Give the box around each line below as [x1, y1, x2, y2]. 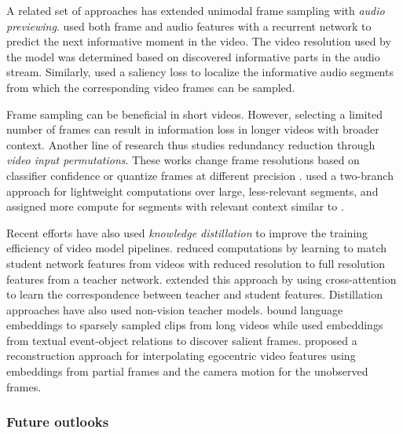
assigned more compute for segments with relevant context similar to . [6, 198, 344, 215]
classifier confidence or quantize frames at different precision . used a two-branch [6, 167, 394, 183]
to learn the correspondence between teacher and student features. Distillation [6, 286, 383, 303]
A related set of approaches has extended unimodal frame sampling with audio [6, 2, 385, 18]
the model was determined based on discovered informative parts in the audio [6, 48, 380, 64]
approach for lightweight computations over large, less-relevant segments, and [6, 182, 379, 199]
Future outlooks [6, 412, 109, 431]
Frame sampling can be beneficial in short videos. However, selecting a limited [6, 105, 383, 122]
